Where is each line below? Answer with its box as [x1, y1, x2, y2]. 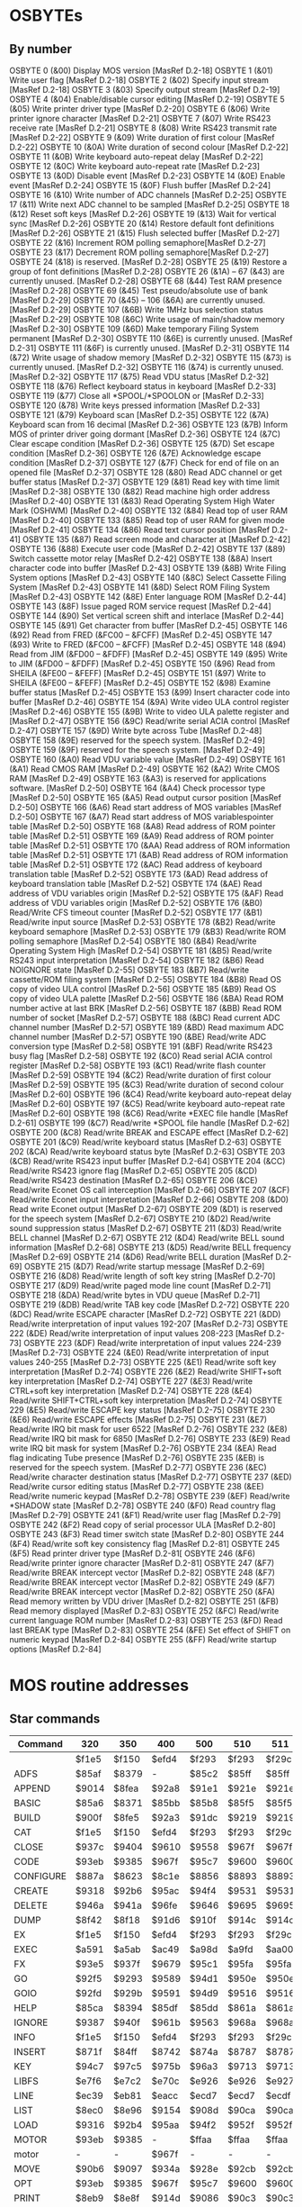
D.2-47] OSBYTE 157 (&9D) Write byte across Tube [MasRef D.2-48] [9, 726, 262, 736]
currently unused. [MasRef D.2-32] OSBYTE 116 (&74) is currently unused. [9, 362, 284, 372]
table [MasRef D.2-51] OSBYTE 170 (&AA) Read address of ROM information [9, 840, 290, 851]
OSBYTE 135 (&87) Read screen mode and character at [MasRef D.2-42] [22, 534, 291, 545]
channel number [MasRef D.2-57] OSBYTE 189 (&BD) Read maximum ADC [9, 1022, 285, 1032]
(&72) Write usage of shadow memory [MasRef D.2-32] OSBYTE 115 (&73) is [9, 352, 292, 363]
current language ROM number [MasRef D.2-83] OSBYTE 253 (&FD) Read [9, 1615, 283, 1625]
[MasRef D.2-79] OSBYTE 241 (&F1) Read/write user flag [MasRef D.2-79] [9, 1510, 281, 1520]
